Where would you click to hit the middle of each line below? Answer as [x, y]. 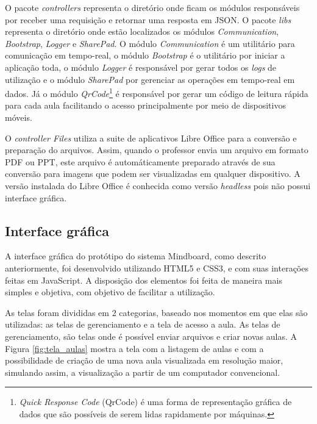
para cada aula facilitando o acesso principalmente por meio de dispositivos [145, 105]
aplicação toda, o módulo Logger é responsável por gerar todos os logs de [141, 67]
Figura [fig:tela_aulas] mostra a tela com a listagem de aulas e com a [134, 348]
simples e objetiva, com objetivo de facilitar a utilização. [110, 292]
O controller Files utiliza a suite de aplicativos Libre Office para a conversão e [151, 138]
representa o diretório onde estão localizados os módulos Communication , [142, 31]
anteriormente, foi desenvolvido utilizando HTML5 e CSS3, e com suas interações [157, 268]
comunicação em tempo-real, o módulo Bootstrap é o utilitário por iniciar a [145, 55]
